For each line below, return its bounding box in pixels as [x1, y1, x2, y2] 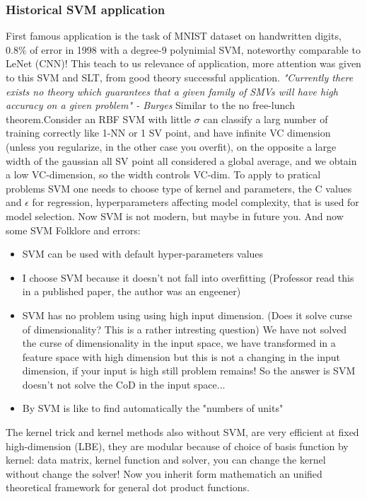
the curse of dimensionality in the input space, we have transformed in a [22, 335, 336, 350]
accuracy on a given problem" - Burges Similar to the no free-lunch [6, 98, 295, 113]
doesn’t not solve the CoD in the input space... [22, 377, 226, 391]
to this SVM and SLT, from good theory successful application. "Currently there [6, 70, 354, 84]
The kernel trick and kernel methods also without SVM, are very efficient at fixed [6, 425, 359, 440]
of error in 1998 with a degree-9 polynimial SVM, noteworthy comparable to [30, 42, 361, 57]
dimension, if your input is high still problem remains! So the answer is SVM [22, 363, 356, 378]
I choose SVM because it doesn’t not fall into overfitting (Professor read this [22, 270, 354, 285]
